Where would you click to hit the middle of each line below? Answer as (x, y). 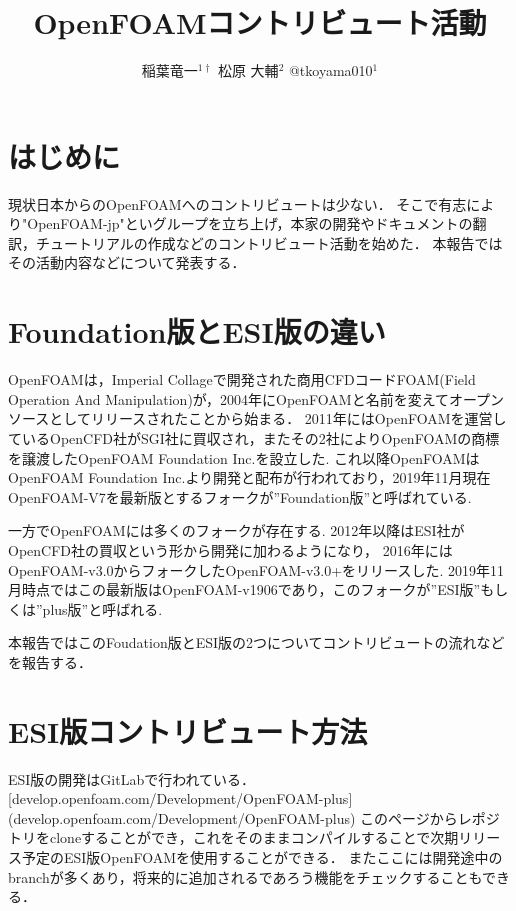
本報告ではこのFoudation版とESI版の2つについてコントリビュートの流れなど (256, 642)
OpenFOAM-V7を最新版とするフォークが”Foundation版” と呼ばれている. (240, 496)
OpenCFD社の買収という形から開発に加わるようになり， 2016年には (230, 549)
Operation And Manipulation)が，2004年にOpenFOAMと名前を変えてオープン (256, 398)
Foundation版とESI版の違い (197, 331)
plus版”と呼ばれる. (102, 608)
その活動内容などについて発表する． (127, 262)
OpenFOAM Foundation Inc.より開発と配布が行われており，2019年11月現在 (249, 477)
